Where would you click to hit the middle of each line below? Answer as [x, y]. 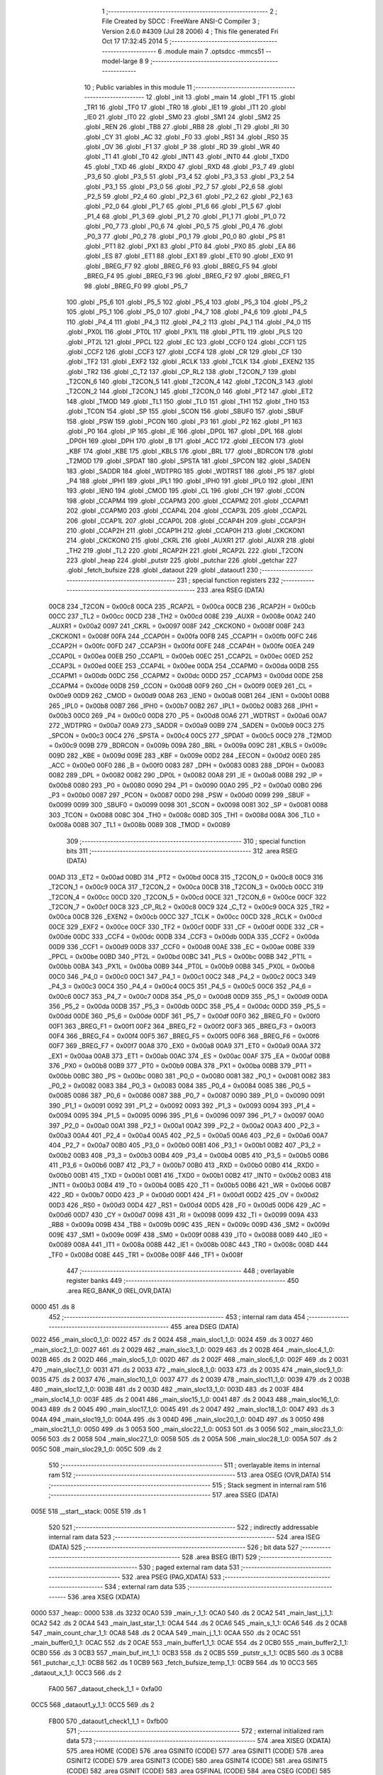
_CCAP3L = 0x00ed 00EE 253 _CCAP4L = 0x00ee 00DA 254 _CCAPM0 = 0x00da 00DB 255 [184, 666]
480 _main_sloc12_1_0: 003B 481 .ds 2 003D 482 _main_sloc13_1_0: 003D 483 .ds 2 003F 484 [167, 1389]
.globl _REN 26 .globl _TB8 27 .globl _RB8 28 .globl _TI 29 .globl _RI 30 [187, 127]
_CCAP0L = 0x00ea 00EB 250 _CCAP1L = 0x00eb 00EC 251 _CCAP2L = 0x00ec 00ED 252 [181, 656]
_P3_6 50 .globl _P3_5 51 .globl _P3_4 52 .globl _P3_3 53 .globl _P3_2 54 [189, 177]
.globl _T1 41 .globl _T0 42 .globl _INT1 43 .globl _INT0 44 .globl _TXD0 [187, 157]
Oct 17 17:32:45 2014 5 [135, 41]
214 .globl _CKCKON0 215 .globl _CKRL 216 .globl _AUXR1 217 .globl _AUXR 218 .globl [190, 540]
